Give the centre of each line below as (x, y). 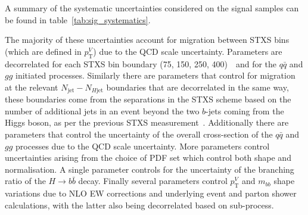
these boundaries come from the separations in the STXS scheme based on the (148, 99)
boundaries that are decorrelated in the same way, (197, 87)
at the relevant (32, 87)
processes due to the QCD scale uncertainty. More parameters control (143, 146)
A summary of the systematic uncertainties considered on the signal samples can (152, 8)
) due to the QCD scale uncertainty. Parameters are (188, 51)
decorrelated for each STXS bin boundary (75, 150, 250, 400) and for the (141, 63)
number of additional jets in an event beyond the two (102, 110)
